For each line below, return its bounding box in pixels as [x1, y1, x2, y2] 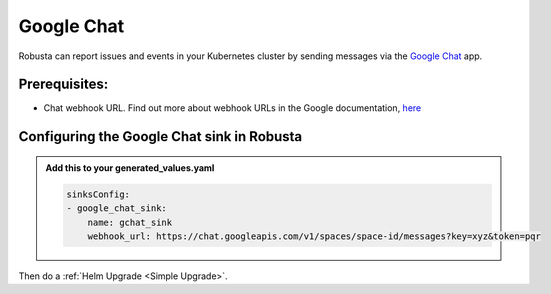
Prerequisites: [18, 76, 109, 93]
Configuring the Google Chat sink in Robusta [18, 128, 303, 145]
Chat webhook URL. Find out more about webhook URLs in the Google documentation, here [43, 102, 422, 114]
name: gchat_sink [87, 216, 173, 228]
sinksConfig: [66, 188, 130, 200]
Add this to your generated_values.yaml [45, 161, 215, 174]
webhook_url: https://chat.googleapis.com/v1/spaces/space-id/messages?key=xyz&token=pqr [87, 231, 542, 242]
